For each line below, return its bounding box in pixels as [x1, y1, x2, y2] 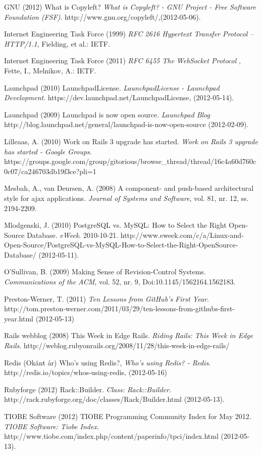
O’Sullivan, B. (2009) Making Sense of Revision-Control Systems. [4, 266, 206, 277]
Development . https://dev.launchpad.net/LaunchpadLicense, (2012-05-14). [4, 92, 234, 103]
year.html [4, 313, 33, 323]
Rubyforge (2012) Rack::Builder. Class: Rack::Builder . [4, 384, 171, 394]
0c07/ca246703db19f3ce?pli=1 [4, 166, 96, 176]
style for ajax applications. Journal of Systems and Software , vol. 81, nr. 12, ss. [4, 192, 249, 203]
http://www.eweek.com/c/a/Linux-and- [120, 229, 244, 240]
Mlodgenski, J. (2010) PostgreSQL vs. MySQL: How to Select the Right [4, 220, 227, 230]
